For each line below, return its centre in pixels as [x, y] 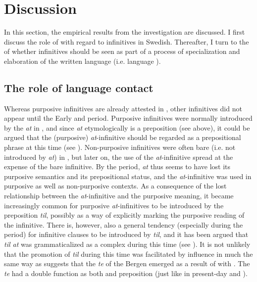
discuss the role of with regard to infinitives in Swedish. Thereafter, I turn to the [127, 41]
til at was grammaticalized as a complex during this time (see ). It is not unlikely [127, 244]
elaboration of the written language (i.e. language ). [82, 61]
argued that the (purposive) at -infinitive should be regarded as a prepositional [123, 137]
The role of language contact [79, 87]
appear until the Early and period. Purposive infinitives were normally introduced [128, 118]
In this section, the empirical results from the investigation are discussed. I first [125, 32]
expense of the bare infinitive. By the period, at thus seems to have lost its [117, 166]
